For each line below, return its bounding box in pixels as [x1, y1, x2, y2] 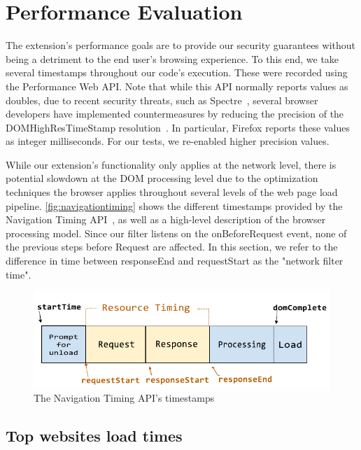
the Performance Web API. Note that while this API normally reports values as [6, 78, 348, 93]
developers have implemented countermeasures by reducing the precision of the [6, 106, 344, 121]
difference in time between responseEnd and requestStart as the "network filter [6, 253, 344, 268]
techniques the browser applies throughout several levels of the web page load [6, 185, 338, 199]
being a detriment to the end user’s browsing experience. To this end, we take [6, 51, 339, 66]
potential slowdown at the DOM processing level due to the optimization [6, 171, 318, 185]
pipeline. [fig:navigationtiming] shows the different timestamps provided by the [6, 198, 343, 213]
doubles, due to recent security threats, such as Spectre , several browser [6, 92, 318, 107]
